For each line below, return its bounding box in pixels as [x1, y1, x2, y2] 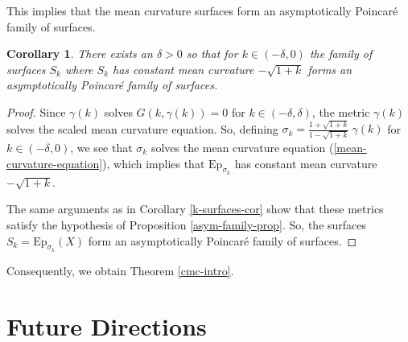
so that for [186, 45, 238, 62]
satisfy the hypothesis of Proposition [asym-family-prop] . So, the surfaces [6, 216, 367, 233]
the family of [309, 45, 373, 62]
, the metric [311, 103, 370, 120]
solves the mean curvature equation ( [150, 138, 334, 155]
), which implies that [102, 155, 205, 171]
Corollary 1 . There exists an [6, 45, 153, 62]
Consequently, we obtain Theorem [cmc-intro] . [6, 262, 234, 278]
